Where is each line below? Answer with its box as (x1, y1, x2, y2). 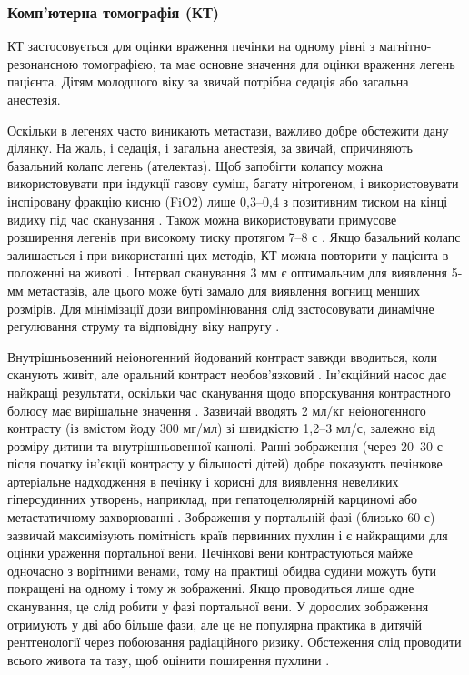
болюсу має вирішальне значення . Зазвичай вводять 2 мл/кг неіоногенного (7, 400, 426, 419)
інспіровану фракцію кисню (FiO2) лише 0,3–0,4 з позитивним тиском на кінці (7, 191, 448, 210)
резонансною (7, 54, 79, 73)
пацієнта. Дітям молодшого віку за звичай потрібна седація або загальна (7, 72, 409, 91)
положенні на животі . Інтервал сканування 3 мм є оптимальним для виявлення (7, 263, 448, 282)
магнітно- (378, 36, 432, 55)
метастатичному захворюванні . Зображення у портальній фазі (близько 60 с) (7, 508, 435, 527)
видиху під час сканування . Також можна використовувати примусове (7, 209, 397, 228)
